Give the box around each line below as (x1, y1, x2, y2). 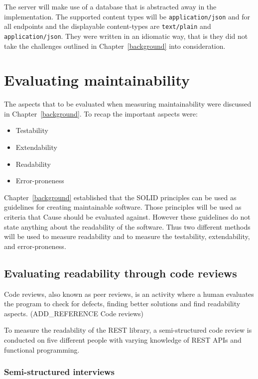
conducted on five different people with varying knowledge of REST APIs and (4, 334, 242, 345)
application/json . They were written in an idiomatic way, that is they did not (4, 30, 248, 41)
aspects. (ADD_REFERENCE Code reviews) (4, 308, 144, 318)
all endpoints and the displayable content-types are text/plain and (4, 21, 211, 31)
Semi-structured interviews (4, 366, 115, 378)
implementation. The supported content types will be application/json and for (4, 11, 250, 21)
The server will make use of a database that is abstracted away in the (4, 1, 217, 11)
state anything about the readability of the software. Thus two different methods (4, 221, 251, 232)
